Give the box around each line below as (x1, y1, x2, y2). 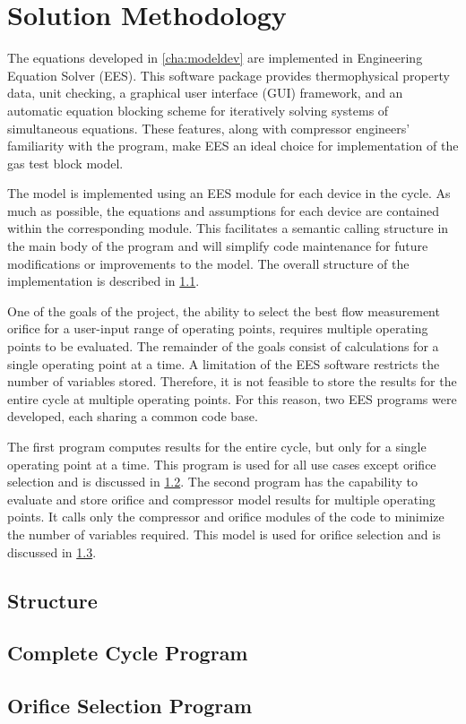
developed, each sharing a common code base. (7, 407, 258, 426)
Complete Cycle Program (7, 639, 248, 667)
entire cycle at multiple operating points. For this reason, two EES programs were (7, 389, 457, 408)
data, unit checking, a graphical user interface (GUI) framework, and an (7, 83, 403, 102)
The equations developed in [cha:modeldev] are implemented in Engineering (7, 48, 423, 67)
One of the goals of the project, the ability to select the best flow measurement (7, 301, 440, 320)
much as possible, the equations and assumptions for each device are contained (7, 201, 440, 220)
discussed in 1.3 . (7, 542, 97, 561)
